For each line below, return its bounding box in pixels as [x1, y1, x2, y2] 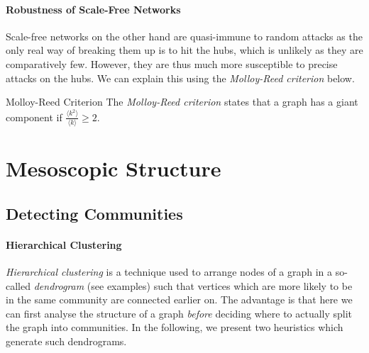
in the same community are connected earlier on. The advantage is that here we [6, 292, 353, 307]
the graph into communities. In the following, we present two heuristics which [6, 320, 343, 335]
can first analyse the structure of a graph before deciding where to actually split [6, 306, 353, 320]
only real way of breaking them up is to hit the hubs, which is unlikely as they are [6, 43, 363, 57]
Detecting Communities [6, 202, 183, 224]
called [6, 278, 31, 293]
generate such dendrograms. [6, 333, 127, 348]
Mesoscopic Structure [6, 154, 221, 183]
